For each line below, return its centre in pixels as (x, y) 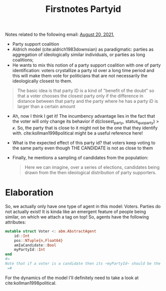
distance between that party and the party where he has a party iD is (88, 101)
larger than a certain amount (46, 107)
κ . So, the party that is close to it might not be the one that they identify (85, 128)
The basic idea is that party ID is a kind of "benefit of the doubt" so (86, 91)
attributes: (16, 222)
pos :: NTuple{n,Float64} (39, 240)
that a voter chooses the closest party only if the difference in (80, 96)
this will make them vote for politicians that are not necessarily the (80, 76)
